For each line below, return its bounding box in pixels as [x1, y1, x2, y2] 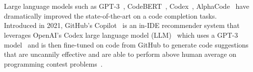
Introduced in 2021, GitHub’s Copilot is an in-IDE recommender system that [4, 20, 240, 30]
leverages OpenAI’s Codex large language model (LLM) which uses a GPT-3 [4, 29, 238, 40]
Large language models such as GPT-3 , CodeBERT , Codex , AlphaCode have [4, 1, 250, 11]
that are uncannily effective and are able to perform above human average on [4, 49, 237, 59]
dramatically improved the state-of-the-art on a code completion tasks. [4, 10, 217, 21]
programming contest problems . [4, 58, 103, 69]
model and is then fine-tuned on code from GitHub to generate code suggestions [4, 39, 249, 49]
